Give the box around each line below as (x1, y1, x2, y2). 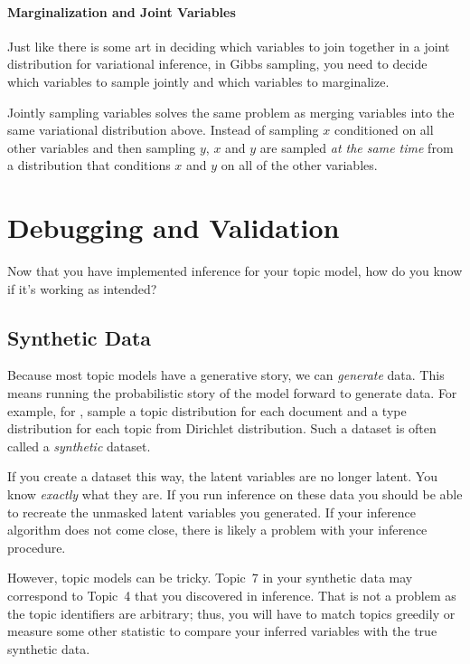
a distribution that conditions (7, 156, 171, 175)
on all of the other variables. (221, 156, 378, 175)
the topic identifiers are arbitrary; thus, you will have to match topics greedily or (7, 603, 456, 622)
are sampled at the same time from (259, 138, 454, 157)
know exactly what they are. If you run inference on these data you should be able (7, 485, 463, 504)
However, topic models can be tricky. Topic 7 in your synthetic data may (7, 568, 413, 587)
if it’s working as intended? (7, 279, 157, 298)
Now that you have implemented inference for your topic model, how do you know (7, 261, 463, 280)
